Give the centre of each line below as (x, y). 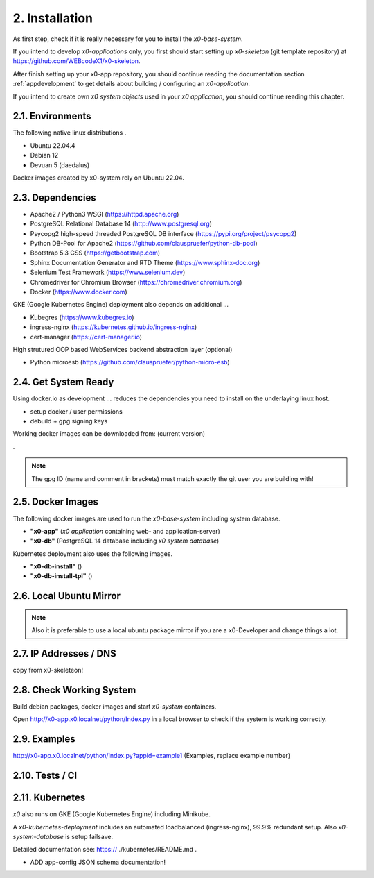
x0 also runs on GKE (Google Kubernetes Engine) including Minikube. (112, 814)
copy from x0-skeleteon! (48, 670)
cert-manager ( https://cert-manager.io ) (86, 337)
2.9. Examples (44, 739)
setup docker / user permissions (76, 411)
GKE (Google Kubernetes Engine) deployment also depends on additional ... (121, 305)
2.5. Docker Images (55, 502)
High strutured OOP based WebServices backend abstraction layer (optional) (123, 349)
